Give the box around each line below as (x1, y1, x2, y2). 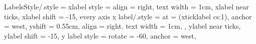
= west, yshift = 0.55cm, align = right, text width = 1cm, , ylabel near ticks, (4, 21, 241, 31)
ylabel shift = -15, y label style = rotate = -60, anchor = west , (4, 30, 196, 41)
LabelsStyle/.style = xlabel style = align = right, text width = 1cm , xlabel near (4, 1, 249, 11)
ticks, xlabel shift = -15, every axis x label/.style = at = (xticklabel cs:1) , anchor (4, 11, 252, 21)
